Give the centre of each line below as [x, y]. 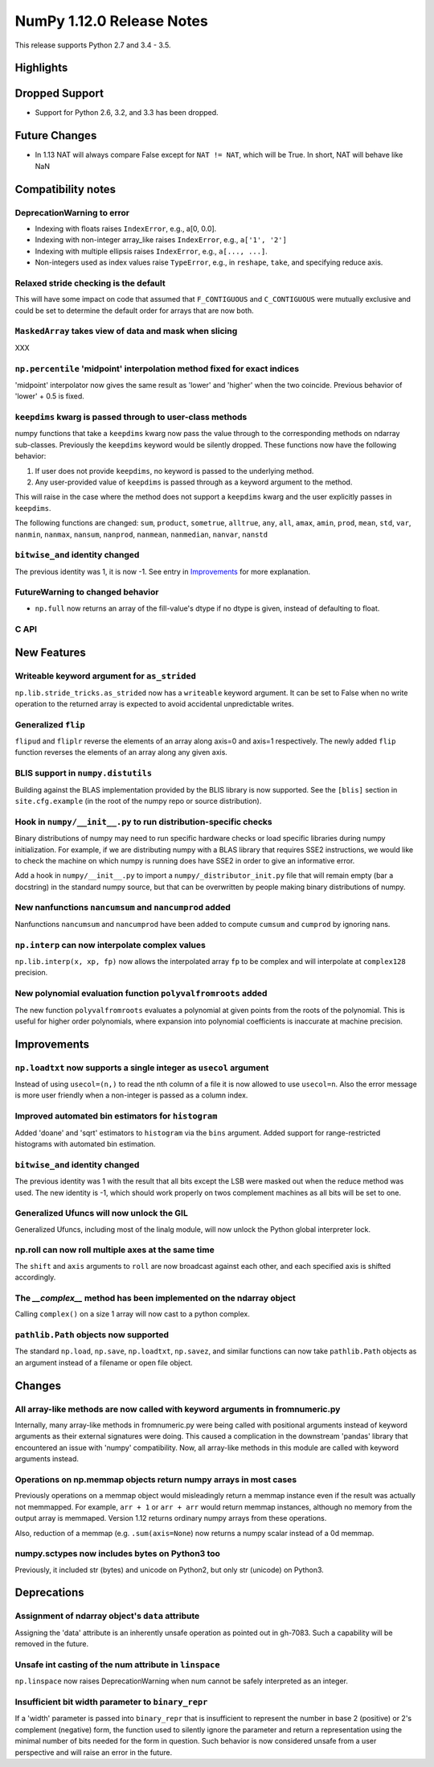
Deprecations [49, 1593]
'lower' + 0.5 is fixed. [49, 396]
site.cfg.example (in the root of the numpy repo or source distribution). [138, 801]
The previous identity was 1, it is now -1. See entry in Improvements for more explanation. [163, 571]
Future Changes [56, 136]
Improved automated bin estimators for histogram [116, 1116]
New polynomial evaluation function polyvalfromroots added [141, 994]
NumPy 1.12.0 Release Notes [111, 21]
